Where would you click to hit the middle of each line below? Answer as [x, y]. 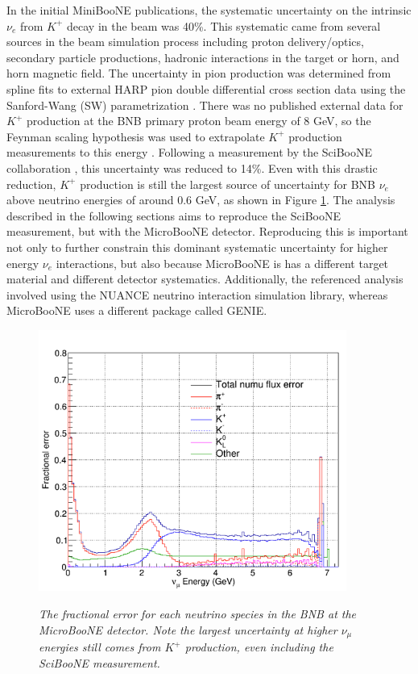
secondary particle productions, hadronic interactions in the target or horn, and [203, 57]
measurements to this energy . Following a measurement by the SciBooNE [190, 152]
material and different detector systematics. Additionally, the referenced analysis [205, 279]
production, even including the [259, 647]
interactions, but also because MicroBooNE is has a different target [222, 263]
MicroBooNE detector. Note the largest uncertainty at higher [188, 629]
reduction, [31, 184]
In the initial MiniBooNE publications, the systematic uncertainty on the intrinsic [209, 10]
